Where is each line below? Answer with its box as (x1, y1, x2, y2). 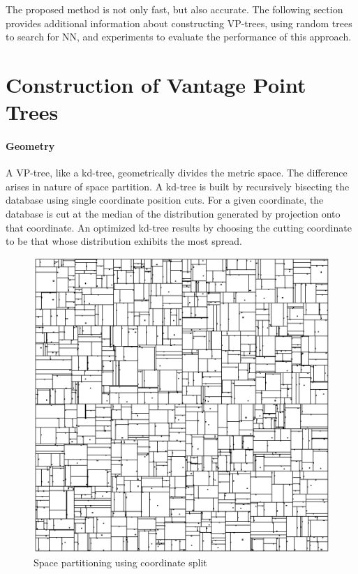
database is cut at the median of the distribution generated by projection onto (6, 206, 341, 220)
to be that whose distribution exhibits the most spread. (6, 234, 242, 248)
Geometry (6, 138, 55, 153)
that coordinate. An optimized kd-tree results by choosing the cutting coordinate (6, 220, 352, 234)
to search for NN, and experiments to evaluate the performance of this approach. (6, 29, 352, 44)
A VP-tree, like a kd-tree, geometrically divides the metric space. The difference (6, 165, 348, 180)
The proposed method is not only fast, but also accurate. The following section (6, 2, 343, 16)
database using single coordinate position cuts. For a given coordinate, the (6, 192, 324, 207)
